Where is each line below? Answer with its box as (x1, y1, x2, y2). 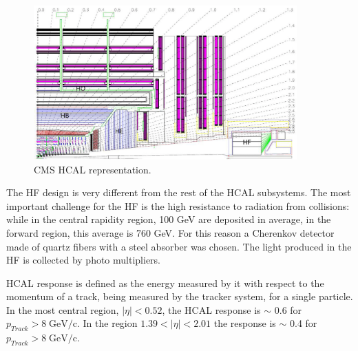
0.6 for (274, 302, 302, 317)
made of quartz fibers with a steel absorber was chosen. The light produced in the (6, 239, 352, 253)
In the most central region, (6, 302, 119, 317)
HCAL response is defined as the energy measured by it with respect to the (6, 275, 324, 290)
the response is (213, 316, 276, 330)
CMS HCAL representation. (34, 162, 151, 176)
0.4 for (290, 316, 317, 330)
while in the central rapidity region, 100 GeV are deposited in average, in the (6, 212, 331, 226)
